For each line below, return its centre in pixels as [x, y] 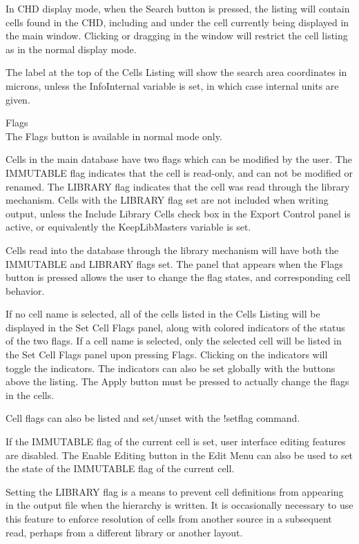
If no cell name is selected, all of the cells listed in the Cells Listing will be [163, 314]
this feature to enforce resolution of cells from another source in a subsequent [169, 518]
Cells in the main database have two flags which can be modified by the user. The [179, 159]
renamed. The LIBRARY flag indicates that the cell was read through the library [178, 186]
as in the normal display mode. [71, 49]
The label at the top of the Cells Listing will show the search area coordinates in [176, 72]
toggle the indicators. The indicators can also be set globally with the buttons [171, 368]
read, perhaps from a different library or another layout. [124, 532]
